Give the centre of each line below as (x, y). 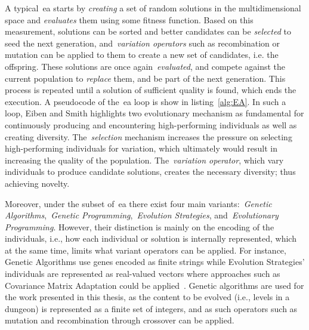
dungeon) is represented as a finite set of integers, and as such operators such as (151, 308)
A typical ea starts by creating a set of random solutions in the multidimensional (153, 8)
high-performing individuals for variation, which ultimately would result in (141, 148)
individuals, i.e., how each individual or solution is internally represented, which (151, 238)
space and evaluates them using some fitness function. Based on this (129, 19)
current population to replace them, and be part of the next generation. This (145, 78)
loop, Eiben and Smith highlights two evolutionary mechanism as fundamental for (154, 113)
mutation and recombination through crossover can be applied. (120, 320)
